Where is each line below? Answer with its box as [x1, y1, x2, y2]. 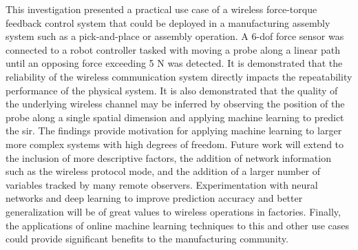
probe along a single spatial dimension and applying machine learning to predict [6, 110, 344, 124]
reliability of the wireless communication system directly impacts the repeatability [6, 69, 352, 83]
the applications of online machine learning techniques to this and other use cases [6, 218, 350, 232]
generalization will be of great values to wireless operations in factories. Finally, [6, 204, 341, 218]
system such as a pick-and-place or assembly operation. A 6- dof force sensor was [6, 29, 344, 43]
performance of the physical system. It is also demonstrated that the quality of [6, 83, 338, 97]
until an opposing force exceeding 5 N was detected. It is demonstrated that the [6, 56, 343, 70]
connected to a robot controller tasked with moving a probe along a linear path [6, 42, 341, 56]
